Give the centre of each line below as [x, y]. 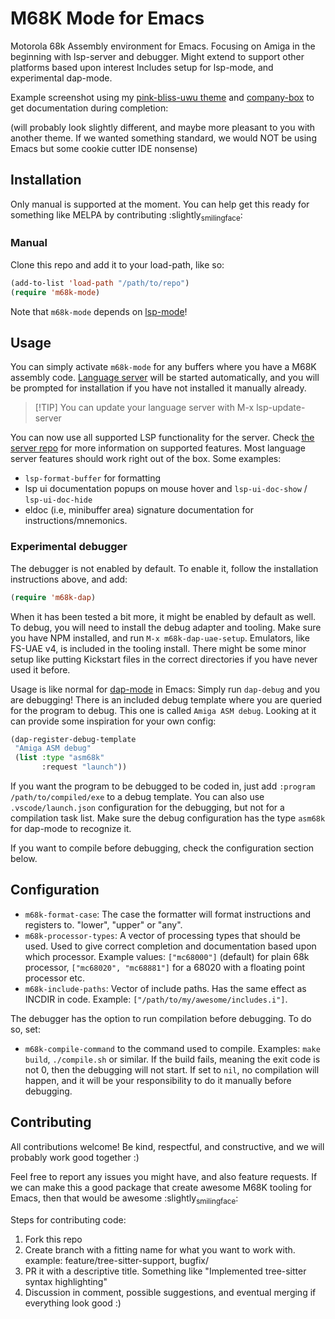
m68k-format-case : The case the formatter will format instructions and [168, 914]
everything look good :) [73, 1303]
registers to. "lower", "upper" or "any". [103, 924]
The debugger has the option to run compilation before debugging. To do [161, 1018]
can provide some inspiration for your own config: [113, 721]
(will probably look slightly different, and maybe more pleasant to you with [163, 127]
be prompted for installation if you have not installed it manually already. [158, 388]
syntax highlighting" [66, 1281]
